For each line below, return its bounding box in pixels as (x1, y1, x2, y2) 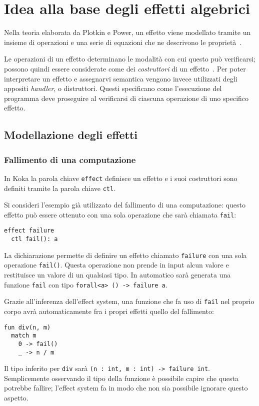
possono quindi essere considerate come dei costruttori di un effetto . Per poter (4, 63, 246, 73)
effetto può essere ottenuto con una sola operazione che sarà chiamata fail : (4, 209, 236, 219)
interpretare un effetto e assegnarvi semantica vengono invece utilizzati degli (4, 73, 237, 83)
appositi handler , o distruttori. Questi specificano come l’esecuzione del (4, 83, 222, 93)
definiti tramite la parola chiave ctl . (4, 182, 116, 193)
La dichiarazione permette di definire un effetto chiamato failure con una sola (4, 249, 247, 260)
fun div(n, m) (4, 323, 51, 331)
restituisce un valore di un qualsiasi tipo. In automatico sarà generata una (4, 269, 231, 280)
